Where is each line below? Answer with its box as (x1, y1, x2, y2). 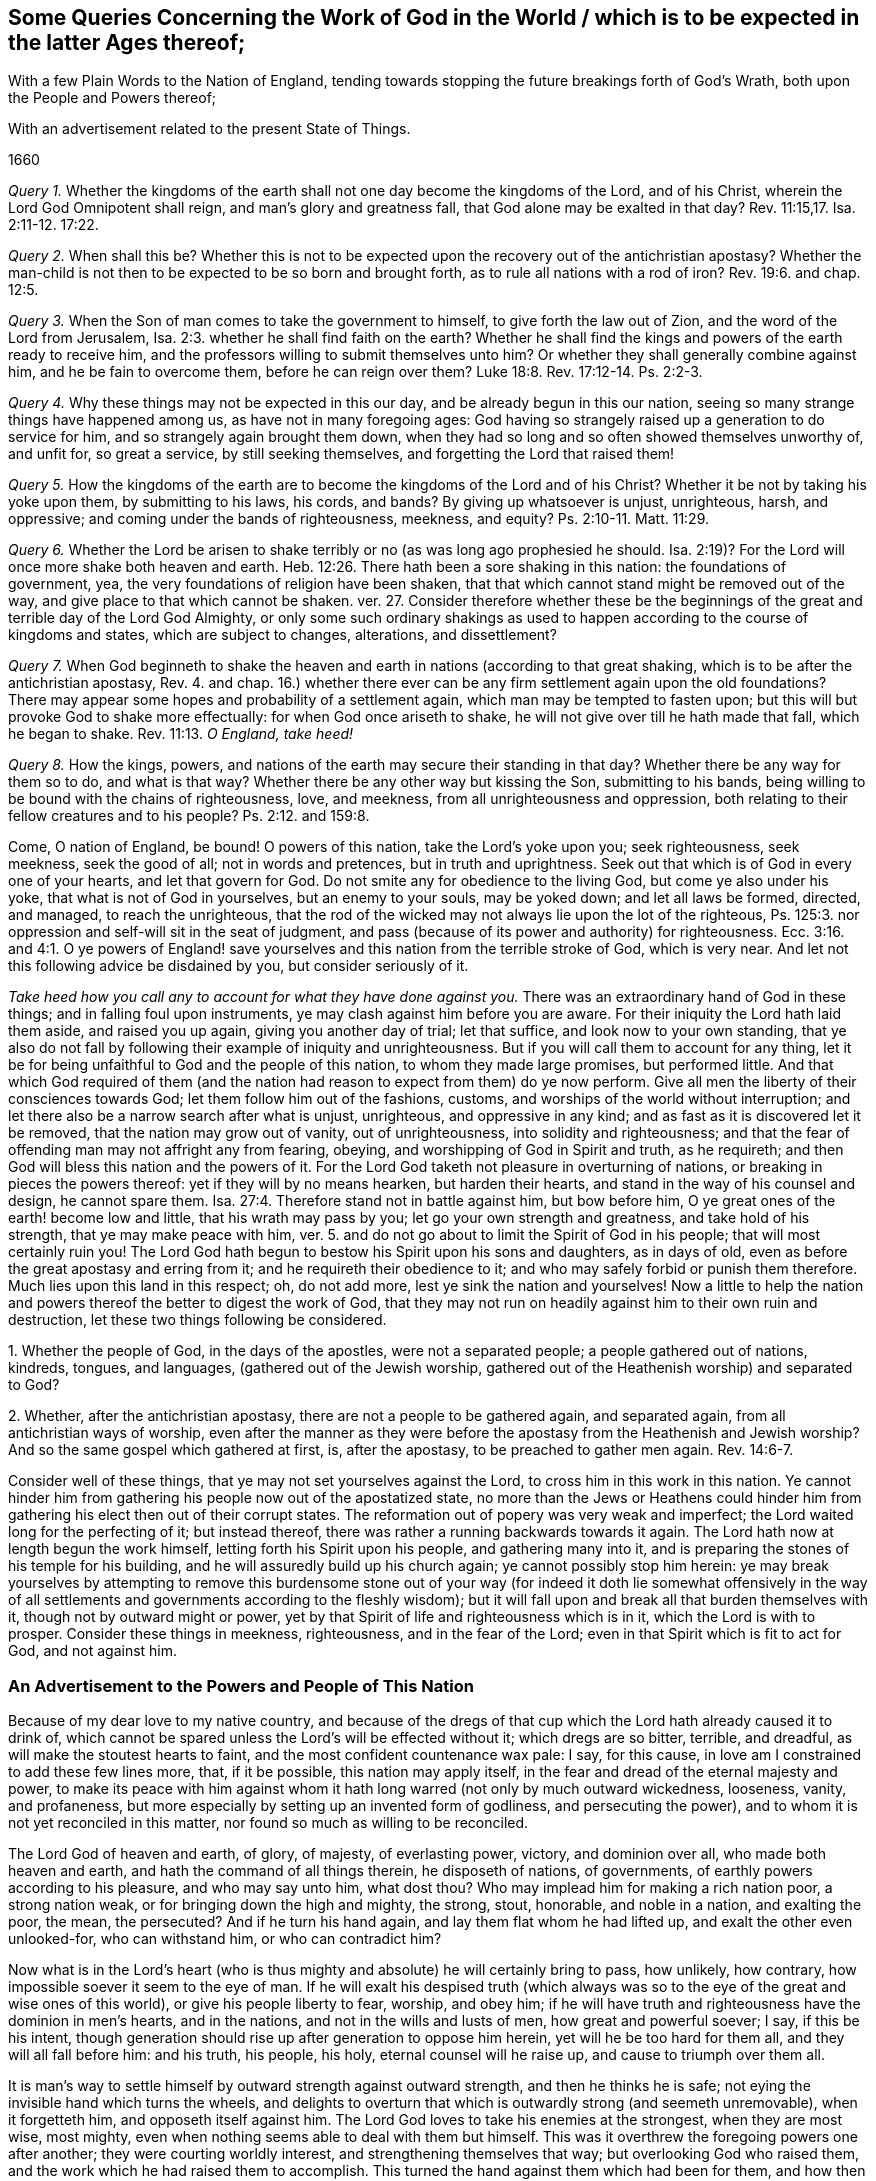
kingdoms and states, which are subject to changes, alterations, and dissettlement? (8, 626, 557, 644)
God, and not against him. (8, 1642, 178, 1660)
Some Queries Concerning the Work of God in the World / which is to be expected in (8, 5, 860, 30)
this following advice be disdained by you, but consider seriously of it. (8, 957, 469, 975)
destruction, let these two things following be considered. (8, 1311, 387, 1329)
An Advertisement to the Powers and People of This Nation (8, 1675, 474, 1696)
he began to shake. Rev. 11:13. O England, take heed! (8, 725, 354, 743)
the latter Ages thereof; (8, 30, 246, 55)
